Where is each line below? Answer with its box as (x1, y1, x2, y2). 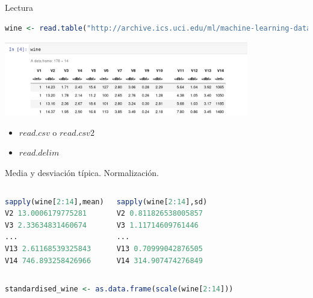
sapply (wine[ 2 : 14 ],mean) (5, 197, 104, 206)
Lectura (5, 1, 33, 13)
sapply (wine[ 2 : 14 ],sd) (116, 197, 208, 206)
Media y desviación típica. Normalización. (5, 166, 160, 179)
